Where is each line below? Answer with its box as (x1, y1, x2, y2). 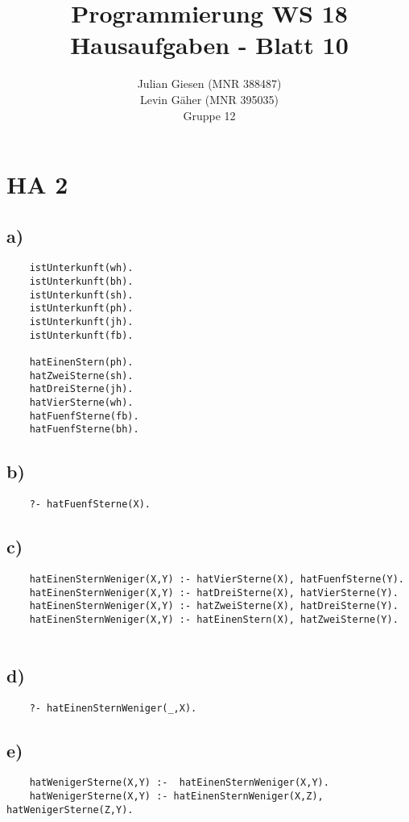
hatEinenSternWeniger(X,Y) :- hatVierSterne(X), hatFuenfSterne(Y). (29, 574, 404, 586)
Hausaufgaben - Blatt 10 (70, 28, 349, 61)
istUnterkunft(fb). (29, 329, 134, 341)
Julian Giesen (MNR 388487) (137, 75, 282, 92)
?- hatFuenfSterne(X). (29, 499, 151, 511)
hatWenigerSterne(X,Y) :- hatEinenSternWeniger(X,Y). (29, 777, 329, 789)
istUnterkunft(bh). (29, 276, 134, 288)
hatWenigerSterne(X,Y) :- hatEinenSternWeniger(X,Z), (29, 791, 324, 803)
